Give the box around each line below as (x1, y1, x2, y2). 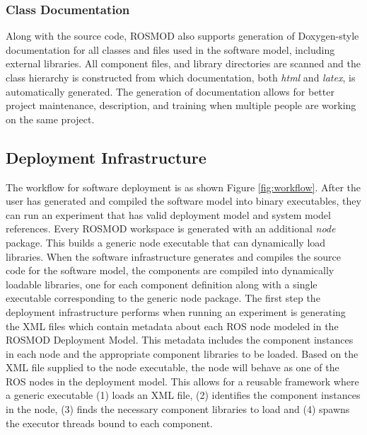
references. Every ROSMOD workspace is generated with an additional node (6, 221, 336, 236)
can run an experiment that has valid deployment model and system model (6, 207, 331, 222)
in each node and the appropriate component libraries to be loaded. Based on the (6, 346, 359, 361)
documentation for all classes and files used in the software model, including (6, 42, 335, 57)
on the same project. (6, 111, 95, 126)
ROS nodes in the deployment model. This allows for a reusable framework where (6, 373, 359, 388)
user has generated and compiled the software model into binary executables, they (6, 193, 361, 208)
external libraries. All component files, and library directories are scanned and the (6, 56, 361, 71)
